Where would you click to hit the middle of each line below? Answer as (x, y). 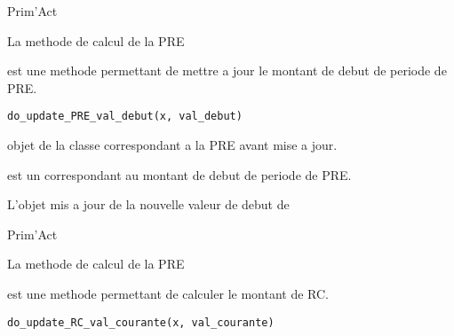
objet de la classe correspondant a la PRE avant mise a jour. (172, 145)
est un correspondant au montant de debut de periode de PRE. (179, 174)
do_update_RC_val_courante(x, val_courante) (141, 322)
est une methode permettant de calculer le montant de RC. (168, 293)
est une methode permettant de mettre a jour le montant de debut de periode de (227, 70)
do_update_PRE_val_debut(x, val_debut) (125, 117)
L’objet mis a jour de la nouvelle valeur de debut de (148, 204)
